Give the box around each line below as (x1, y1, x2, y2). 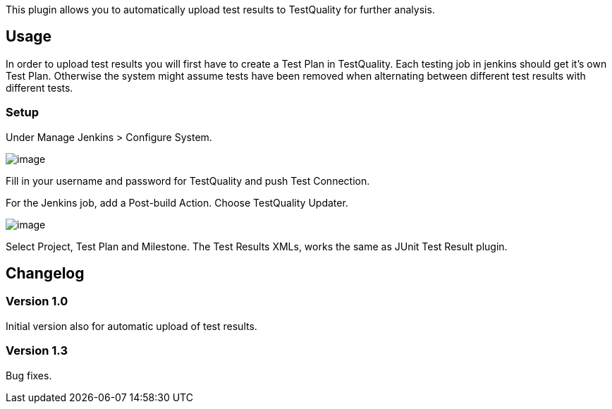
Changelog (6, 264, 85, 283)
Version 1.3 (6, 343, 68, 358)
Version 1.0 (6, 294, 68, 309)
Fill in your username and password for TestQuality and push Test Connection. (6, 174, 370, 187)
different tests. (6, 81, 73, 94)
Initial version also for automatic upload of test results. (6, 319, 257, 332)
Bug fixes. (6, 369, 52, 381)
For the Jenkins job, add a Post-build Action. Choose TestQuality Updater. (6, 196, 348, 209)
